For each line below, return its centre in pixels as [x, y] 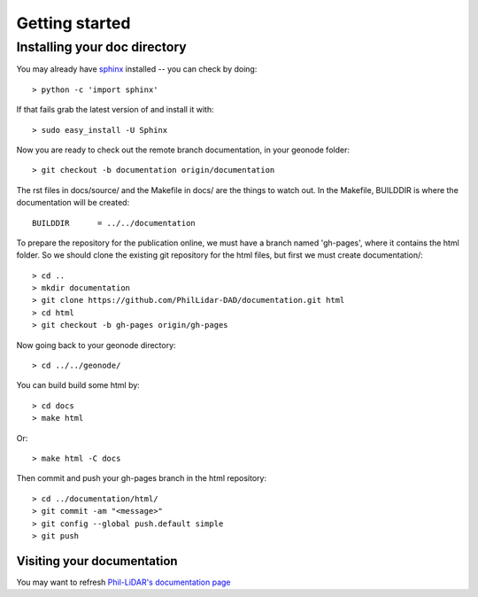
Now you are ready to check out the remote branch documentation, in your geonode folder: [183, 150]
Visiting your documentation [97, 561]
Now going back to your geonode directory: [96, 345]
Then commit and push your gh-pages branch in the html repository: [142, 478]
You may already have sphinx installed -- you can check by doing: [137, 69]
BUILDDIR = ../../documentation [114, 223]
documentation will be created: [73, 203]
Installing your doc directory [102, 47]
